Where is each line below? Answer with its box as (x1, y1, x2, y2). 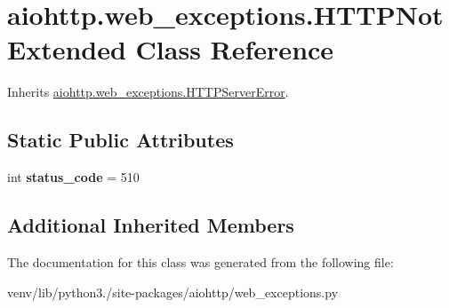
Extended (7, 31, 126, 67)
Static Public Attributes (7, 126, 234, 154)
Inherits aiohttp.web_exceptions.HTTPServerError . (7, 83, 289, 101)
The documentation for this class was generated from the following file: (7, 252, 394, 271)
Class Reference (135, 31, 334, 67)
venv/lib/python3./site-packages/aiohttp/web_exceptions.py (7, 282, 339, 301)
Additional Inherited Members (7, 211, 294, 239)
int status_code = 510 (7, 168, 140, 186)
